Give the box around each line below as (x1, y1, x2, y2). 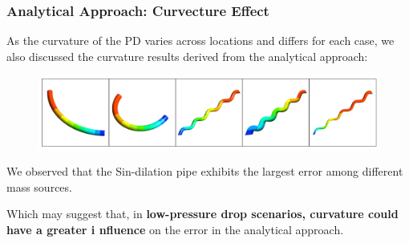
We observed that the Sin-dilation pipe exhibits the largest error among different (6, 163, 403, 180)
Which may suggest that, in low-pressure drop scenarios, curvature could (6, 205, 399, 222)
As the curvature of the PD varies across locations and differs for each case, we (6, 32, 395, 49)
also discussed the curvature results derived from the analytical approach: (6, 47, 368, 64)
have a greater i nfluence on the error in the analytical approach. (6, 221, 344, 237)
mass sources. (6, 178, 72, 195)
